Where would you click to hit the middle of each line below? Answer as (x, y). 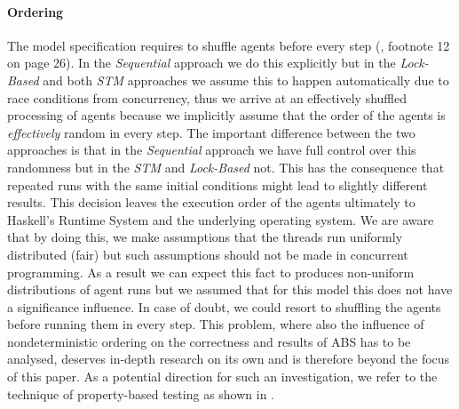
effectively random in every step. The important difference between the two (211, 132)
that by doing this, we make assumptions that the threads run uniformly (205, 237)
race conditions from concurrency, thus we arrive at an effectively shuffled (207, 97)
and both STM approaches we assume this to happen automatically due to (246, 80)
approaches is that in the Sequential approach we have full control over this (212, 150)
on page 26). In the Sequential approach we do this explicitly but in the (202, 63)
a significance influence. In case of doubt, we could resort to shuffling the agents (224, 306)
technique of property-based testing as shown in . (141, 393)
